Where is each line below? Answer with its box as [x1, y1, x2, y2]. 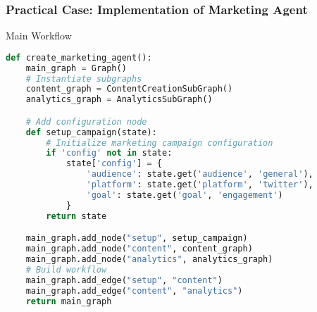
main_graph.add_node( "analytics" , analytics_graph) [25, 254, 273, 264]
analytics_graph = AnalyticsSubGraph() [25, 94, 213, 105]
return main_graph [25, 296, 112, 306]
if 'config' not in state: [46, 148, 173, 158]
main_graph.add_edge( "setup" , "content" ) [25, 275, 223, 285]
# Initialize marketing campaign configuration [46, 137, 273, 148]
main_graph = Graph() [25, 63, 127, 73]
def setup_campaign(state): [25, 127, 157, 137]
